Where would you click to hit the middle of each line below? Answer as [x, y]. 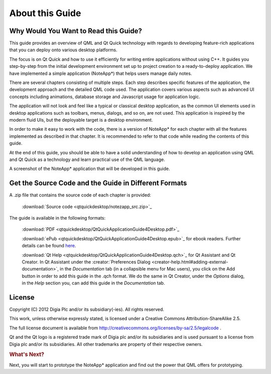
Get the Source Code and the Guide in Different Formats [98, 183]
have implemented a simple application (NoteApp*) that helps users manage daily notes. [101, 73]
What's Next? [27, 354]
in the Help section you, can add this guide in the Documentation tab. [93, 283]
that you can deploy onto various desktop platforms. [63, 50]
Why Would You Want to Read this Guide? [76, 31]
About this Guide [45, 13]
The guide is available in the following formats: [57, 218]
